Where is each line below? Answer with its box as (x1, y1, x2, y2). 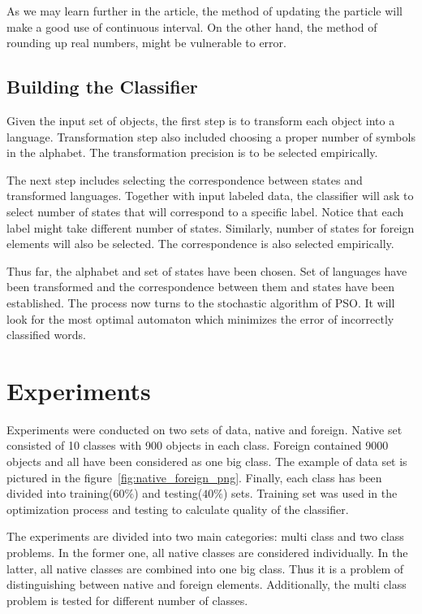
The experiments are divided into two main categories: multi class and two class (6, 528, 404, 545)
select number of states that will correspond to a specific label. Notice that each (6, 202, 404, 220)
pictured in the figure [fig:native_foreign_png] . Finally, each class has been (6, 468, 382, 486)
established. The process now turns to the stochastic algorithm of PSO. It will (6, 294, 395, 311)
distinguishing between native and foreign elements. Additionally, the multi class (6, 576, 407, 593)
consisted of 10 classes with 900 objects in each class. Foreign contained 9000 (6, 437, 389, 454)
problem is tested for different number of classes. (6, 591, 248, 608)
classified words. (6, 326, 86, 343)
